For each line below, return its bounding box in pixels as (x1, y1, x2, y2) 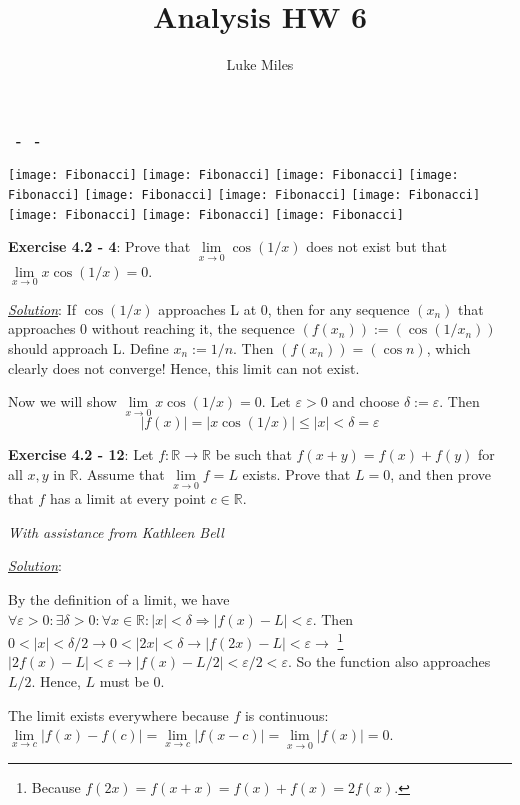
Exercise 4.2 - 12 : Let (8, 444, 154, 465)
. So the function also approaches (287, 651, 491, 672)
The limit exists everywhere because (8, 704, 229, 725)
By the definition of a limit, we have (8, 588, 230, 609)
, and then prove (390, 463, 491, 484)
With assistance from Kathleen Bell (8, 521, 224, 542)
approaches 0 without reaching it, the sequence (8, 318, 295, 339)
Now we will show (8, 391, 117, 412)
